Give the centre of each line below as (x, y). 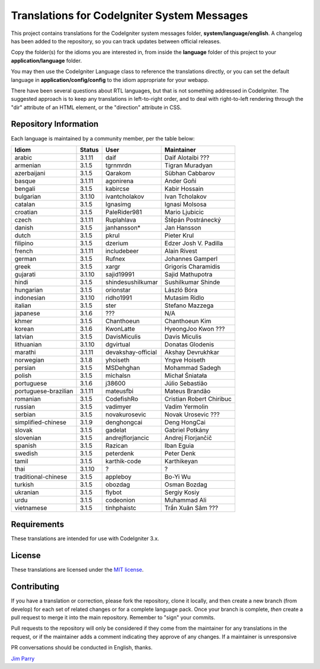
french (24, 251)
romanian (28, 399)
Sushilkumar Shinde (192, 282)
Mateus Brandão (188, 391)
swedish (26, 453)
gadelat (116, 430)
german (25, 259)
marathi (25, 352)
